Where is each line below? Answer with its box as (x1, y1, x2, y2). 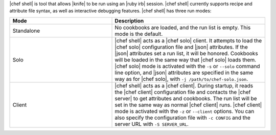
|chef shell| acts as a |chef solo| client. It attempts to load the (114, 37, 262, 44)
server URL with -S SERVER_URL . (114, 120, 189, 127)
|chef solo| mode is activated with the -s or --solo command (114, 62, 260, 70)
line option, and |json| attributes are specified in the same (114, 69, 254, 76)
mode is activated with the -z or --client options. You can (114, 107, 255, 115)
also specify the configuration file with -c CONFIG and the (114, 114, 250, 121)
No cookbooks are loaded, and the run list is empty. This (114, 24, 251, 31)
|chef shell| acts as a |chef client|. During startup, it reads (114, 82, 253, 89)
